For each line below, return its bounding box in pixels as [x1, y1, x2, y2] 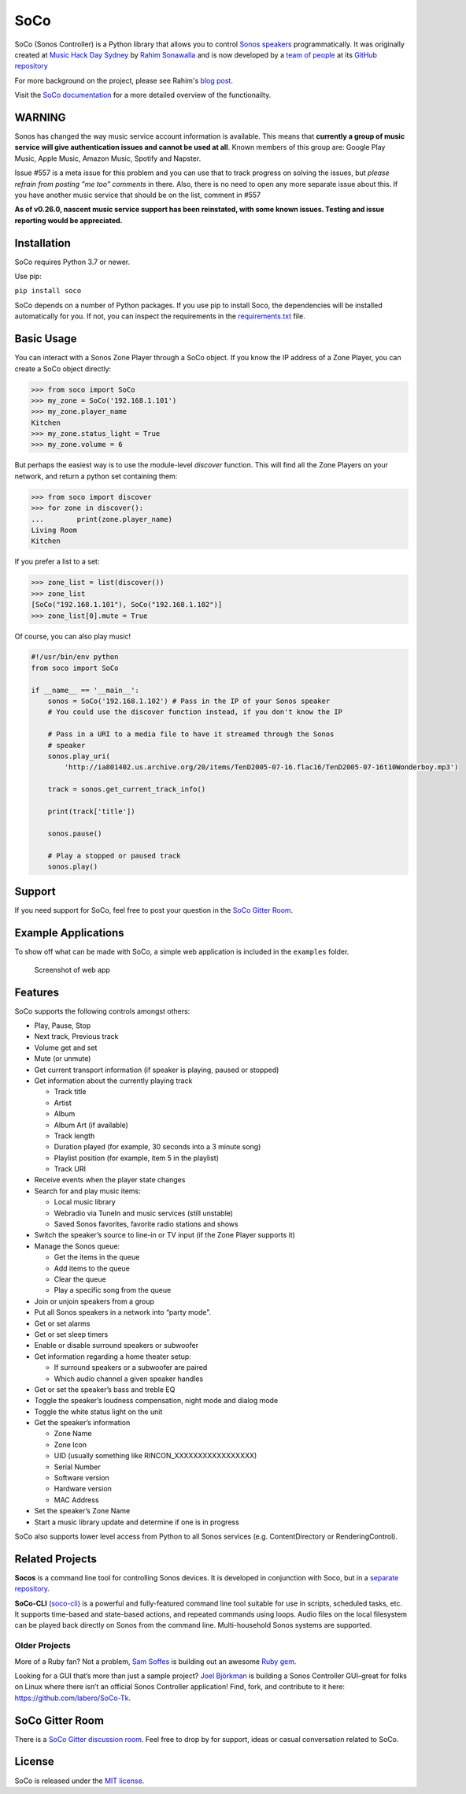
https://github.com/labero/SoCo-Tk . [14, 1693, 131, 1703]
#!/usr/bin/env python [31, 653, 119, 661]
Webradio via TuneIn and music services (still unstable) [54, 1208, 234, 1218]
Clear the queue [54, 1274, 106, 1284]
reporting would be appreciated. [14, 215, 123, 225]
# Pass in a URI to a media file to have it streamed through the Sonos [47, 730, 335, 739]
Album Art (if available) [54, 1120, 129, 1130]
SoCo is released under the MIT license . [14, 1776, 145, 1785]
